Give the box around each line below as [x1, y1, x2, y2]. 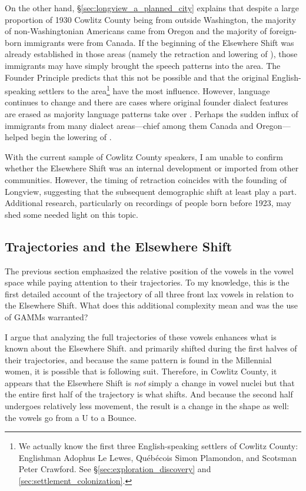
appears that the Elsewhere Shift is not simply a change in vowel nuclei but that [5, 376, 295, 389]
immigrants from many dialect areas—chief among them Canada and [5, 119, 254, 131]
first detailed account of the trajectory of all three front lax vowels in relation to [5, 287, 294, 300]
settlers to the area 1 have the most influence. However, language [38, 83, 270, 97]
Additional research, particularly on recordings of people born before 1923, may [5, 197, 292, 209]
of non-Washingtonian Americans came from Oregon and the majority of [5, 25, 267, 37]
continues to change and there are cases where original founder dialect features [5, 96, 288, 108]
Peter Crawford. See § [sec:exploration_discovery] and [18, 463, 211, 475]
